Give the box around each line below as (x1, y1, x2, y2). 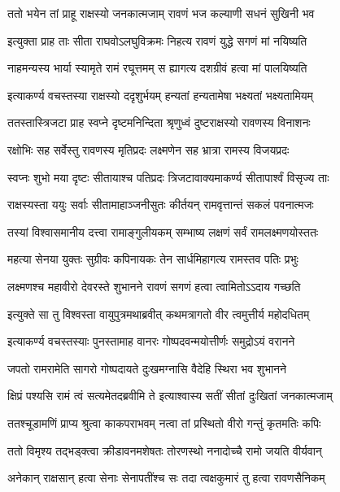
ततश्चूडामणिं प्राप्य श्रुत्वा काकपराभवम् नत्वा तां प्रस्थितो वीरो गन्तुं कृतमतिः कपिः (7, 414, 321, 431)
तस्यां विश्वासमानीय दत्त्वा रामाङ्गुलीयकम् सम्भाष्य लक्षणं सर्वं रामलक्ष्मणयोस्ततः (7, 223, 319, 240)
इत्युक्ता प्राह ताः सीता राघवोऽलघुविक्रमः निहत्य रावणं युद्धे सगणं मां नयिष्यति (7, 32, 307, 49)
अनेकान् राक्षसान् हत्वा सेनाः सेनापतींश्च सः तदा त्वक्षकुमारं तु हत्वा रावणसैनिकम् (7, 469, 325, 486)
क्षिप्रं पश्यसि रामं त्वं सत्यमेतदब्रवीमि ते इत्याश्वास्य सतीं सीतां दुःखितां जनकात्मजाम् (7, 387, 333, 404)
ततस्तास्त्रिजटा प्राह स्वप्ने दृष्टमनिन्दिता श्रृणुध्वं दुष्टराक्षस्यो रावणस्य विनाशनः (7, 114, 311, 131)
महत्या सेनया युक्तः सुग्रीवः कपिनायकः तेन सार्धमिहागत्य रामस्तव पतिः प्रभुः (7, 250, 299, 268)
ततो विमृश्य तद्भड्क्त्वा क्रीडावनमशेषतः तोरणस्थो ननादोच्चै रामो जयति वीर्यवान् (7, 442, 322, 459)
